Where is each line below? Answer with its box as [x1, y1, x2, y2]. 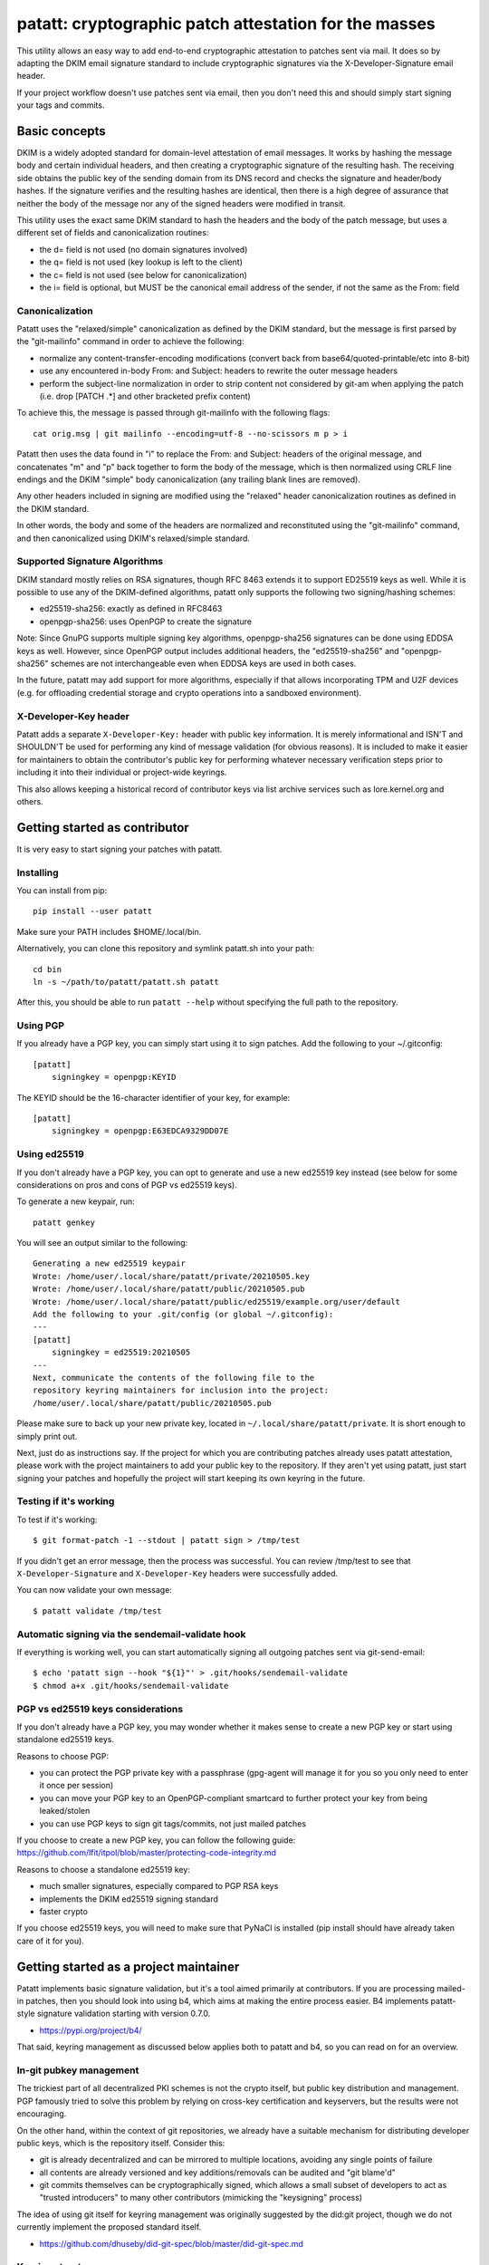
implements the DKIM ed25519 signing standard [39, 1894, 219, 1904]
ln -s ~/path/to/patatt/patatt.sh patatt [33, 977, 219, 987]
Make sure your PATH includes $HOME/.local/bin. [16, 926, 202, 937]
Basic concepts [16, 123, 106, 139]
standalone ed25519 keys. [16, 1734, 115, 1745]
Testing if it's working [16, 1495, 115, 1508]
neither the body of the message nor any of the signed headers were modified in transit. [16, 198, 346, 208]
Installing [16, 866, 59, 879]
